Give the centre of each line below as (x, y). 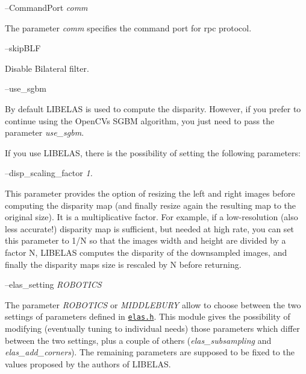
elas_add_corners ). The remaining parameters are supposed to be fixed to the (150, 352)
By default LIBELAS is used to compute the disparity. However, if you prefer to (153, 108)
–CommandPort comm (46, 7)
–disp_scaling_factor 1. (49, 173)
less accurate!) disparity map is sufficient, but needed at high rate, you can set (150, 228)
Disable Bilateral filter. (47, 68)
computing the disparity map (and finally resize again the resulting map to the (150, 205)
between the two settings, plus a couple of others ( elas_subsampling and (138, 340)
